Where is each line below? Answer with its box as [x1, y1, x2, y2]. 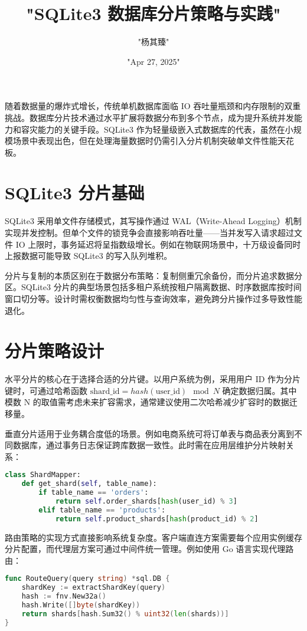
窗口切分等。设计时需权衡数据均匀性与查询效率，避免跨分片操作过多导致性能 [5, 292, 302, 304]
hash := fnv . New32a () [21, 592, 106, 601]
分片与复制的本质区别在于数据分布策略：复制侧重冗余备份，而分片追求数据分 [5, 269, 302, 281]
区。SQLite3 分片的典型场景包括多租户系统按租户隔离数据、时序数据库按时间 [5, 281, 302, 293]
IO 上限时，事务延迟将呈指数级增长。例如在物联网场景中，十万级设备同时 [15, 238, 301, 250]
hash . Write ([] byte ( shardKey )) [21, 601, 141, 610]
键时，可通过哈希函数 [5, 384, 87, 396]
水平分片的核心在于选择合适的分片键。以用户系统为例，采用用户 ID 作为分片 [5, 373, 301, 385]
